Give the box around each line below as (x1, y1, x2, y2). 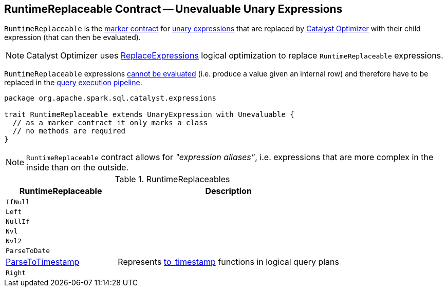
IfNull (6, 198, 30, 206)
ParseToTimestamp (6, 257, 80, 267)
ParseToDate (6, 247, 50, 255)
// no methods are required (12, 127, 126, 135)
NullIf (6, 218, 30, 226)
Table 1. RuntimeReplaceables (115, 174, 230, 185)
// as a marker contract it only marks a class (12, 119, 208, 127)
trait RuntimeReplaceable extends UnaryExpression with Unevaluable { (4, 110, 294, 119)
